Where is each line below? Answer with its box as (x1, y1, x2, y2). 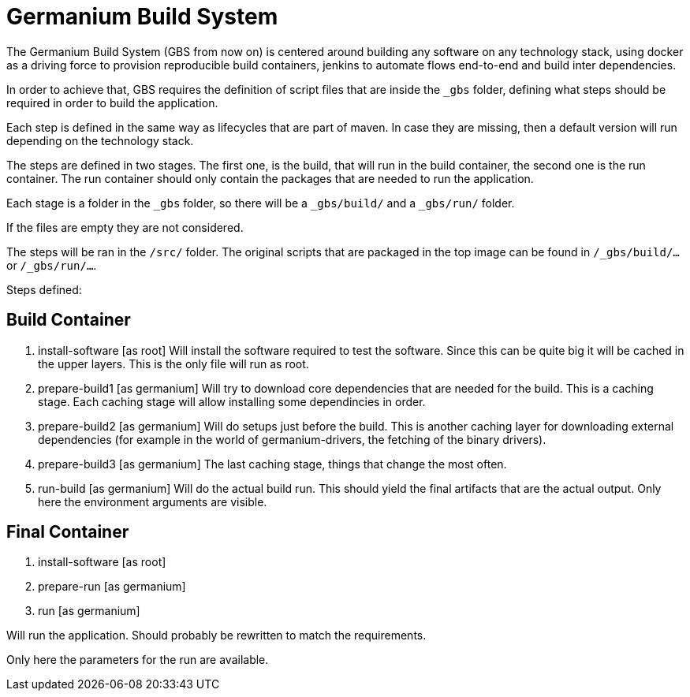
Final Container (6, 522, 129, 542)
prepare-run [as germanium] (38, 580, 186, 594)
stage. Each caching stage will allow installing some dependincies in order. (38, 394, 426, 408)
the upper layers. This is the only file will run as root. (38, 356, 309, 371)
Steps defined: (6, 282, 82, 296)
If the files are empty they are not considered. (6, 220, 244, 234)
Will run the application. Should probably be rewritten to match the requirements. (6, 628, 427, 643)
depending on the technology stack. (6, 133, 194, 147)
